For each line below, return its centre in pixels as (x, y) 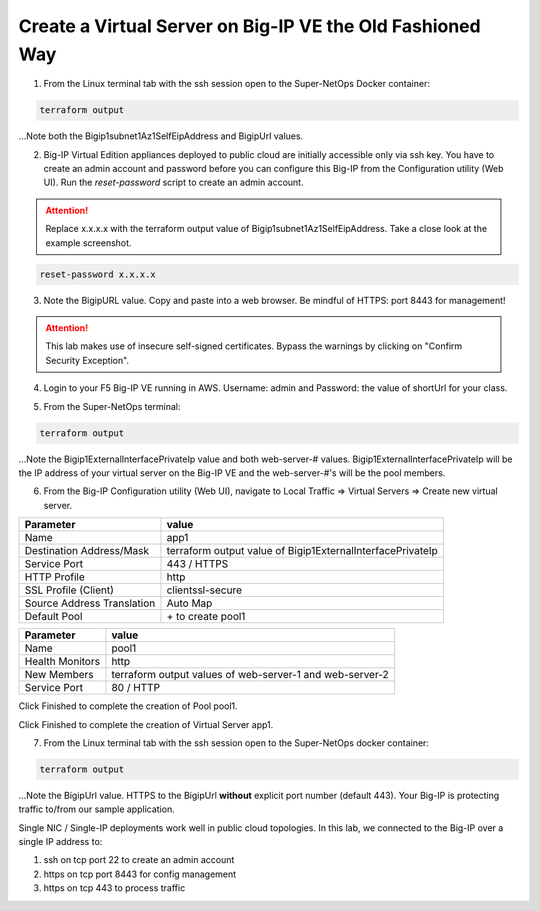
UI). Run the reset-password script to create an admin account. (173, 182)
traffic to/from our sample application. (96, 809)
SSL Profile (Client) (69, 590)
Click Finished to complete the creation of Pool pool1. (128, 706)
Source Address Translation (90, 603)
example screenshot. (88, 242)
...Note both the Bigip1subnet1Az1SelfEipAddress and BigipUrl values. (161, 136)
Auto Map (189, 603)
